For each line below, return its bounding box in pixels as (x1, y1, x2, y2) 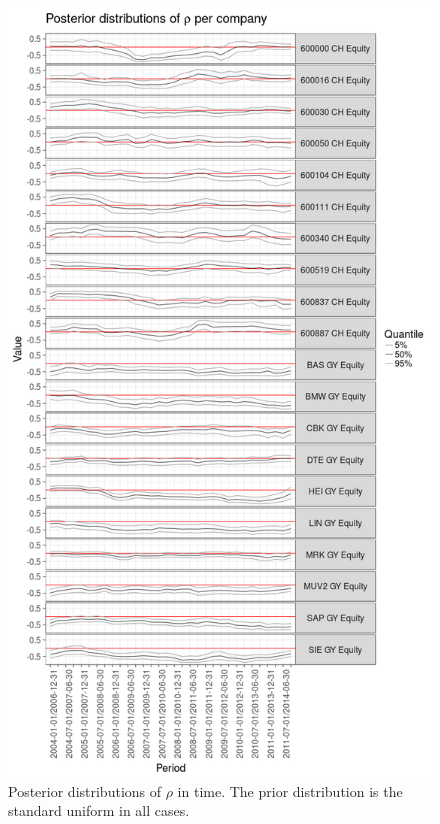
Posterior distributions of (8, 780, 162, 801)
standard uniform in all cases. (8, 800, 190, 821)
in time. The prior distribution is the (177, 780, 403, 801)
